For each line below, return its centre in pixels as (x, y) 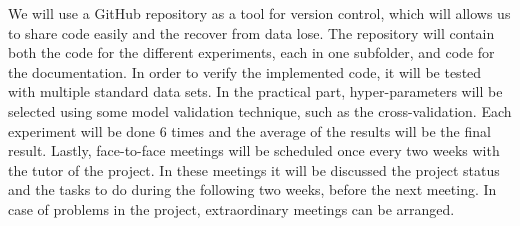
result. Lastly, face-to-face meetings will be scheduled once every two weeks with (254, 150)
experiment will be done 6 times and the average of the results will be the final (249, 130)
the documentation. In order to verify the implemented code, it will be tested (245, 71)
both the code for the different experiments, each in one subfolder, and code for (251, 52)
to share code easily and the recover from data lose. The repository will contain (251, 32)
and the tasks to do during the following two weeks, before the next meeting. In (252, 189)
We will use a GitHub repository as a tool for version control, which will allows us (259, 13)
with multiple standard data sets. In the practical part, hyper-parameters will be (255, 91)
